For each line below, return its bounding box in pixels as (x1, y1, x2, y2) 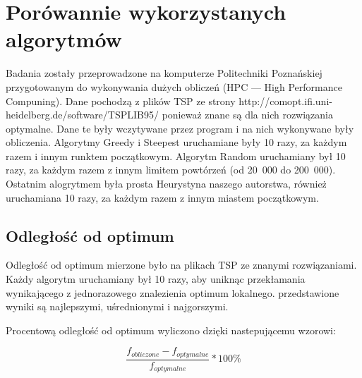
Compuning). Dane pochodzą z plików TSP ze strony (6, 93, 236, 108)
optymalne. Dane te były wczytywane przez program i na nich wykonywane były (6, 121, 354, 135)
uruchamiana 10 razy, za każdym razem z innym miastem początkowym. (6, 190, 319, 205)
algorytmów (6, 25, 122, 54)
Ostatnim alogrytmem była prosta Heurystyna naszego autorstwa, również (6, 176, 327, 191)
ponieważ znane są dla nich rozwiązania (162, 107, 334, 122)
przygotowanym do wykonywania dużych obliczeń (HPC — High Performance (6, 79, 342, 94)
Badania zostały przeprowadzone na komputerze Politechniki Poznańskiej (6, 66, 322, 80)
